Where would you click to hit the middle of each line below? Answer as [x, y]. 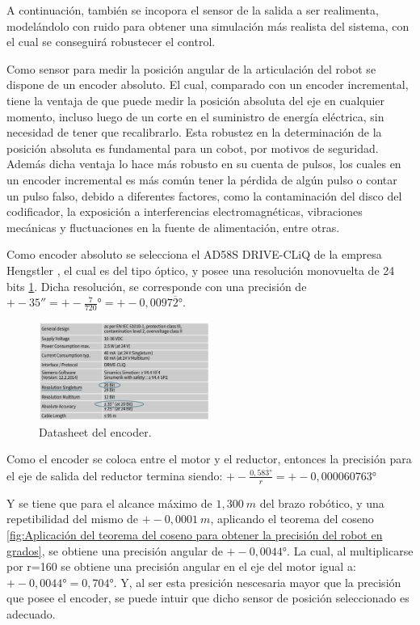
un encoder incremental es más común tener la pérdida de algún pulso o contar [202, 179]
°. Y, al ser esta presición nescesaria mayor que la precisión [255, 582]
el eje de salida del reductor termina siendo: [115, 475]
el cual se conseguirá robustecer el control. [111, 42]
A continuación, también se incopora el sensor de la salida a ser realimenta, [193, 10]
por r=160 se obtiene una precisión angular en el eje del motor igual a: [181, 566]
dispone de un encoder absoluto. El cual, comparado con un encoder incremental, [208, 84]
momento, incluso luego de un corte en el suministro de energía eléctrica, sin [195, 116]
